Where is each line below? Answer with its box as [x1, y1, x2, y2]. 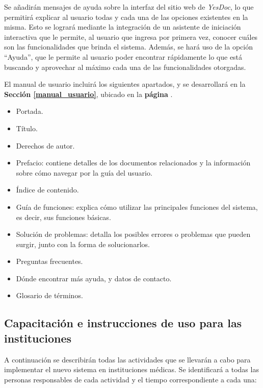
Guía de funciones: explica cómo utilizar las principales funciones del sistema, [16, 201, 258, 212]
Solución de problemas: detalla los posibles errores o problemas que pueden [16, 229, 251, 239]
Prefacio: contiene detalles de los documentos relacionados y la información [16, 157, 251, 168]
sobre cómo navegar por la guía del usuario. [16, 167, 152, 178]
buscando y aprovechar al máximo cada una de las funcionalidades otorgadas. [4, 61, 246, 72]
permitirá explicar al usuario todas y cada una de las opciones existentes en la [4, 11, 248, 22]
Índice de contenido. [16, 184, 79, 195]
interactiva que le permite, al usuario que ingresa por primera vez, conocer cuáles [4, 31, 258, 42]
